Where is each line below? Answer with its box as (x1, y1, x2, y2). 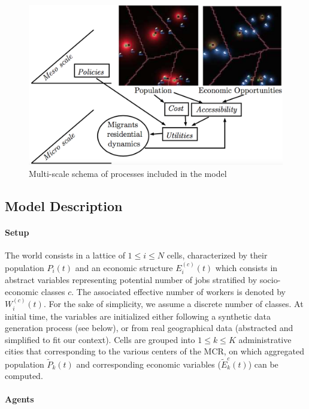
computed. (5, 369, 43, 382)
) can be (248, 357, 278, 370)
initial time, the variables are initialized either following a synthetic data (5, 309, 271, 322)
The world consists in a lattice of (5, 249, 125, 261)
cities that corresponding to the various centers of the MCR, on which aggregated (5, 345, 305, 357)
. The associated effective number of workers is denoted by (71, 285, 286, 297)
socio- (259, 273, 281, 286)
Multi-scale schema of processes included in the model (29, 167, 227, 180)
